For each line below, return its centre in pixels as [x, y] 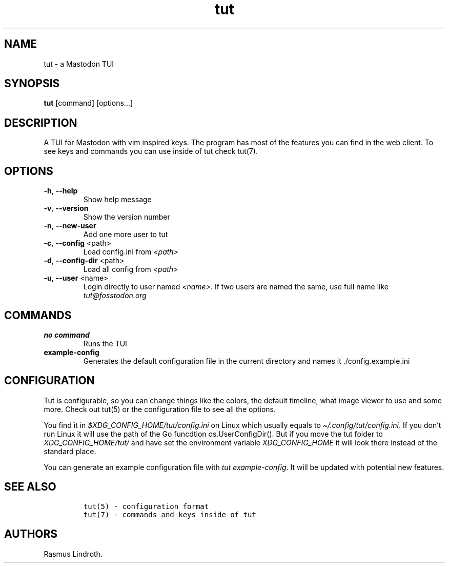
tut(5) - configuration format [146, 506]
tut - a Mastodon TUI [79, 64]
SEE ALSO [30, 487]
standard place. [70, 451]
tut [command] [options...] [88, 103]
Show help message [117, 200]
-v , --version [66, 208]
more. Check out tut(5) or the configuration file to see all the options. [160, 409]
